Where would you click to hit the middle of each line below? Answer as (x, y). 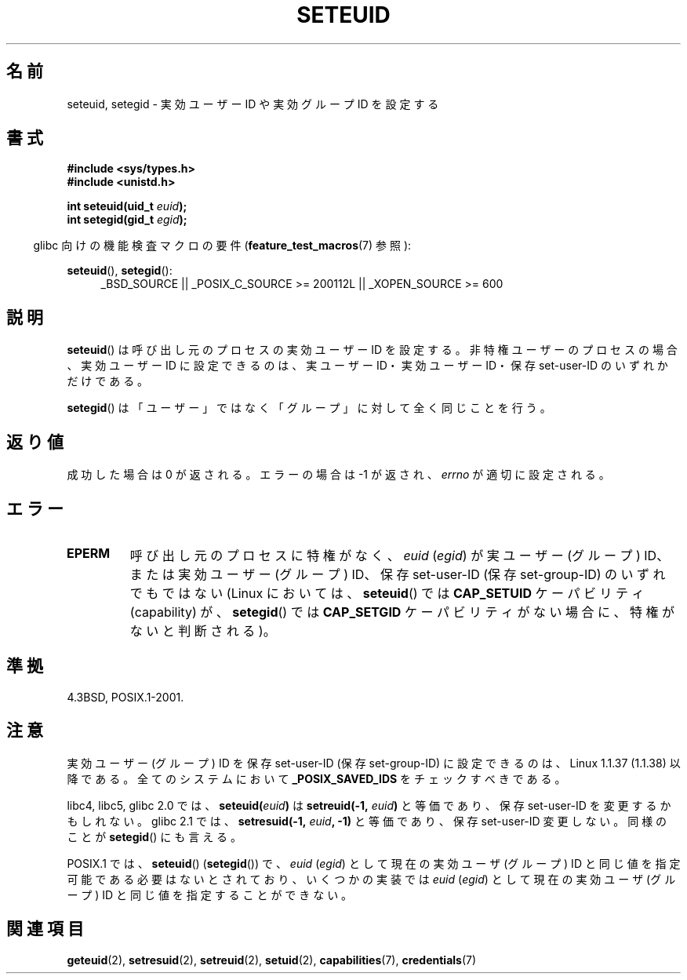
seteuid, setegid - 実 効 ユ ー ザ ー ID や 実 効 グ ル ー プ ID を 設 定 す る (253, 104)
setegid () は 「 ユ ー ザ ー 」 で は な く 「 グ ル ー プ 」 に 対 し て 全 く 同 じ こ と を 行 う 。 (309, 408)
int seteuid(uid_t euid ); (127, 206)
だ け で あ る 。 (108, 381)
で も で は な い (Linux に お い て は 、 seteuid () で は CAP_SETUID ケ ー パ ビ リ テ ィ (387, 593)
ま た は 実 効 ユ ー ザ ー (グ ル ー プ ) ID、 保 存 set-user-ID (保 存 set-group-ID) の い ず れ (398, 574)
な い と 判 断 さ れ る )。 (203, 630)
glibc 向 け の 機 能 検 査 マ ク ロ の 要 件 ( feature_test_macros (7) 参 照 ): (222, 246)
